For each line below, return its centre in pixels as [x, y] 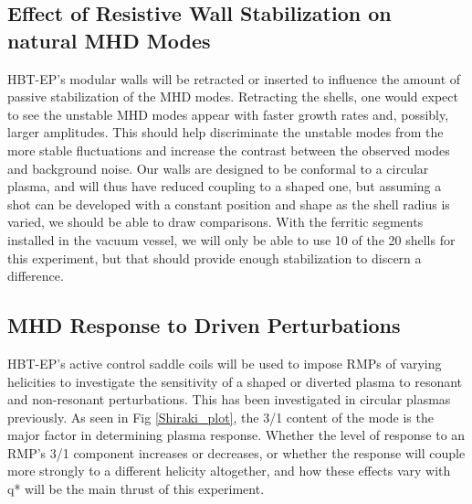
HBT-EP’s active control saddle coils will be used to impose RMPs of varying [225, 363]
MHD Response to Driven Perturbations [204, 325]
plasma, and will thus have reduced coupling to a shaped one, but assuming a [225, 186]
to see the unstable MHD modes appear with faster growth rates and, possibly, [228, 114]
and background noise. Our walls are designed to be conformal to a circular [218, 168]
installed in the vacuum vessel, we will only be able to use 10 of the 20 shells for [231, 239]
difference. [36, 276]
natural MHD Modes [109, 40]
